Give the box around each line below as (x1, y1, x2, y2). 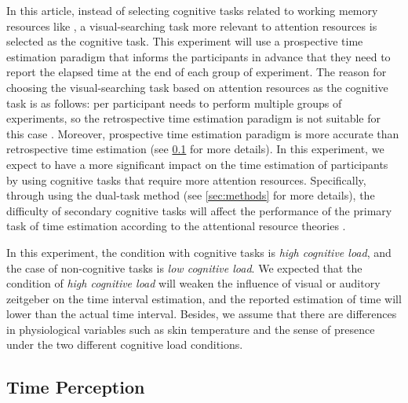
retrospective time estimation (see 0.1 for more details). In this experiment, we (6, 141, 384, 157)
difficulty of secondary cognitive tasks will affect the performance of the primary (6, 202, 392, 218)
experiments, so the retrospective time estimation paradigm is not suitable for (6, 110, 381, 126)
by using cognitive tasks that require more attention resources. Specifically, (6, 171, 366, 188)
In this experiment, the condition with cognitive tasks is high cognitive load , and (6, 244, 392, 260)
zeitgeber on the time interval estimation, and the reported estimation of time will (6, 290, 402, 306)
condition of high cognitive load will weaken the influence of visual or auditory (6, 275, 381, 291)
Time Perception (6, 375, 145, 399)
